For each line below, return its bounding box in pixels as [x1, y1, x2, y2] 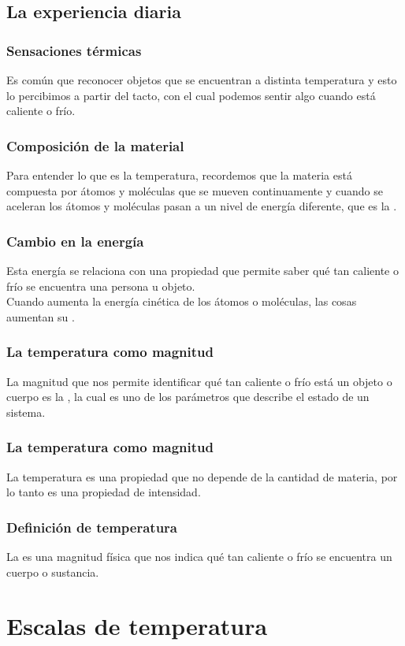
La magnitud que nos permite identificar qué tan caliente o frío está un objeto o [6, 373, 392, 389]
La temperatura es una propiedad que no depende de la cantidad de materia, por [6, 468, 398, 484]
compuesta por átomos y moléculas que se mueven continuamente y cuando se [6, 182, 383, 199]
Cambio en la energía [6, 231, 144, 251]
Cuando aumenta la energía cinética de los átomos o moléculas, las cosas [6, 293, 357, 310]
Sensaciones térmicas [6, 40, 142, 60]
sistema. [6, 403, 46, 420]
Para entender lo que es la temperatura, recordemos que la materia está [6, 167, 352, 183]
